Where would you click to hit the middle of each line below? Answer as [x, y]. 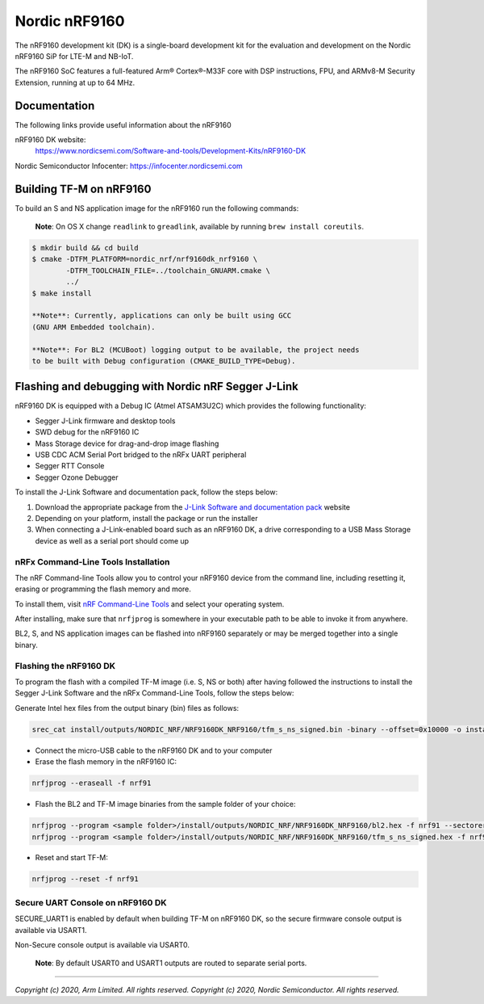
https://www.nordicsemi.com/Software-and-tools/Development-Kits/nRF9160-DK [171, 151]
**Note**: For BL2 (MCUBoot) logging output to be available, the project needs [196, 350]
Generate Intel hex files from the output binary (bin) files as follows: [127, 708]
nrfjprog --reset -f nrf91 [85, 879]
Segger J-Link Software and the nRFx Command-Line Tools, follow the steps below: [154, 693]
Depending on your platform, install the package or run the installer [146, 518]
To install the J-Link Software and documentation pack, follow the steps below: [146, 492]
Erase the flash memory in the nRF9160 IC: [106, 762]
